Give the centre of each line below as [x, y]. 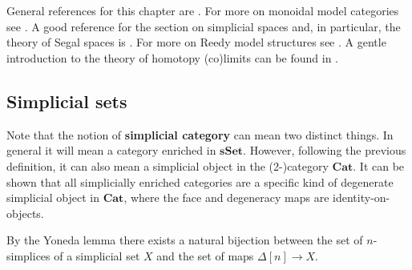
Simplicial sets [67, 101]
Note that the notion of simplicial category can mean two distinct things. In [200, 134]
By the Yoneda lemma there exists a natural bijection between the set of [185, 240]
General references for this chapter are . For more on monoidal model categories [203, 11]
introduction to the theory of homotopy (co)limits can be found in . [172, 57]
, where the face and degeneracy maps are [226, 197]
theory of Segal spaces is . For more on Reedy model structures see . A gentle [196, 42]
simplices [28, 255]
